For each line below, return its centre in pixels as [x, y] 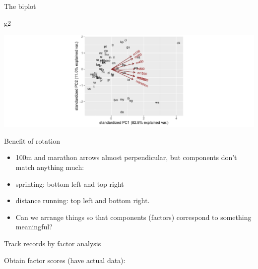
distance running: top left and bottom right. [83, 200]
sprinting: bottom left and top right [70, 184]
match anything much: [50, 167]
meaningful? [34, 227]
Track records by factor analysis [53, 243]
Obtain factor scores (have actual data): [65, 260]
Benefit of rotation [32, 140]
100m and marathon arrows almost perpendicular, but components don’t [126, 157]
